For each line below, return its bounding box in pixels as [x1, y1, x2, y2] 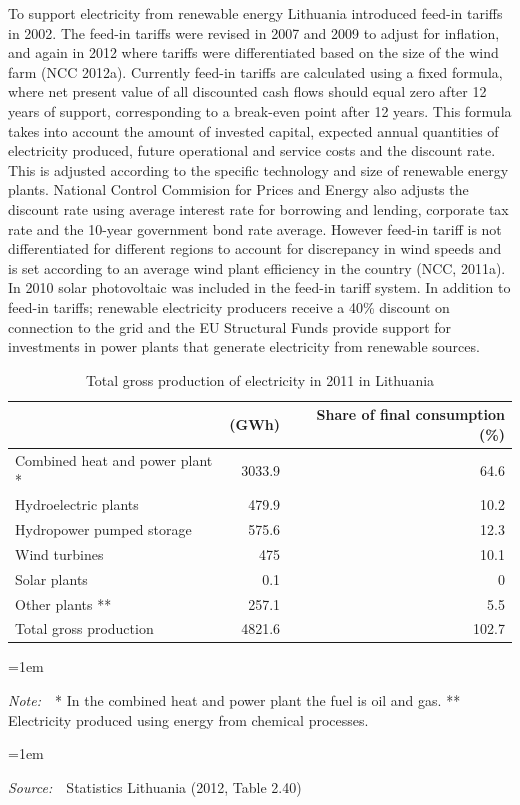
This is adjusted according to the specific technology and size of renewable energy [8, 159, 509, 180]
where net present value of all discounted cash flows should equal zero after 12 [8, 81, 487, 102]
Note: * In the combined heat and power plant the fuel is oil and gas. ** [8, 690, 461, 711]
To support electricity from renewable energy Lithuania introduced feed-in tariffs [8, 3, 503, 23]
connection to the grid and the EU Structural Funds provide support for [8, 316, 452, 337]
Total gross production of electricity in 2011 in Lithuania [85, 369, 435, 390]
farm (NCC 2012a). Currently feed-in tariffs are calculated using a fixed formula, [8, 61, 503, 82]
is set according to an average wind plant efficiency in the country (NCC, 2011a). [8, 257, 506, 278]
